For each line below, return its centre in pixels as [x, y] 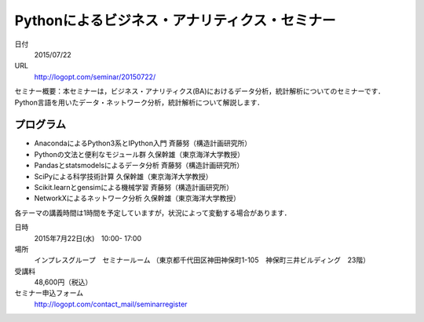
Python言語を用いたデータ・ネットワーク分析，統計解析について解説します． [139, 102]
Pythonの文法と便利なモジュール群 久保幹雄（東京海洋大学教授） [139, 154]
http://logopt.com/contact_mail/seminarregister [111, 304]
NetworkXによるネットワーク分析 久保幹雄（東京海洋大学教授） [137, 198]
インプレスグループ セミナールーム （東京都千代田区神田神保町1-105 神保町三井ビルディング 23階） [202, 260]
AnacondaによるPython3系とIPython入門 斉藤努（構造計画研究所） [143, 143]
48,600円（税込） [63, 282]
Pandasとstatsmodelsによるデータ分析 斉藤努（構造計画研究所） [139, 166]
